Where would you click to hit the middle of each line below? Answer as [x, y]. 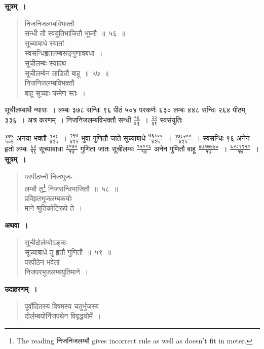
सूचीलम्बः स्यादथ [45, 63]
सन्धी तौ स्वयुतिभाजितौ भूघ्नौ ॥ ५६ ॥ [75, 33]
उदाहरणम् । [21, 289]
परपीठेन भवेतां [42, 262]
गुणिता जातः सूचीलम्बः [107, 148]
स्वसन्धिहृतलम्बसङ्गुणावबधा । [64, 53]
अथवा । [16, 225]
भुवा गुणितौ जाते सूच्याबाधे [114, 138]
